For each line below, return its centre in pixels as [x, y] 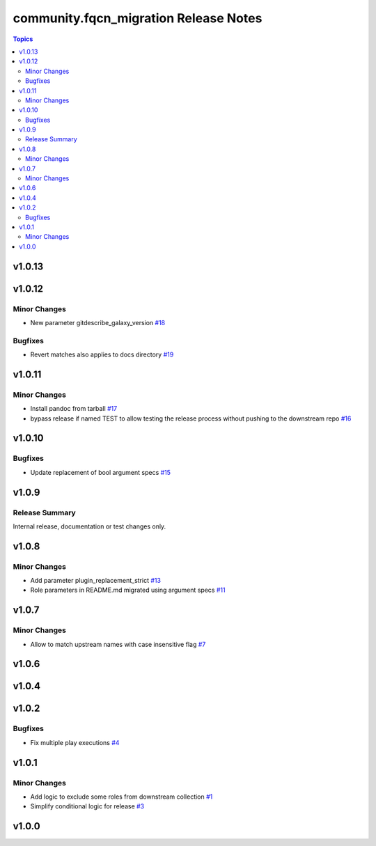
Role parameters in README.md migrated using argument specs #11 [128, 590]
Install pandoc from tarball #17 [74, 409]
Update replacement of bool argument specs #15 [100, 472]
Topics [23, 39]
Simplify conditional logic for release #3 [87, 806]
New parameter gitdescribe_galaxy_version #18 [98, 322]
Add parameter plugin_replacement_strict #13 [96, 581]
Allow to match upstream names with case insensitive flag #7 [118, 644]
